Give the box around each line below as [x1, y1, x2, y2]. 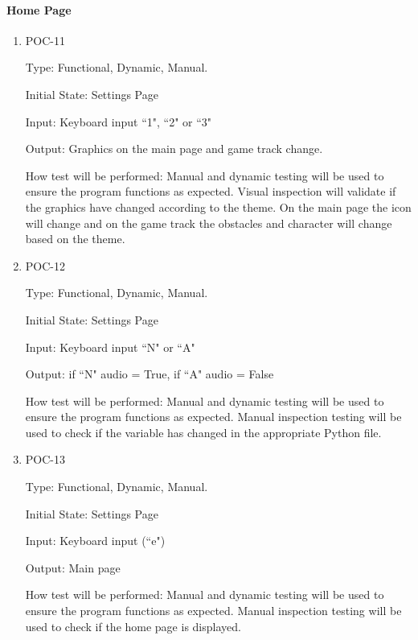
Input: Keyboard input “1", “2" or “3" [25, 113, 212, 130]
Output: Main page [25, 559, 121, 576]
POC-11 [25, 31, 65, 48]
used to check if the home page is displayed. [25, 617, 241, 634]
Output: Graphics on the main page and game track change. [25, 140, 323, 157]
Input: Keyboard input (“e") [25, 532, 166, 549]
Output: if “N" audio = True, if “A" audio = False [25, 365, 274, 382]
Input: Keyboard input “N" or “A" [25, 338, 195, 355]
